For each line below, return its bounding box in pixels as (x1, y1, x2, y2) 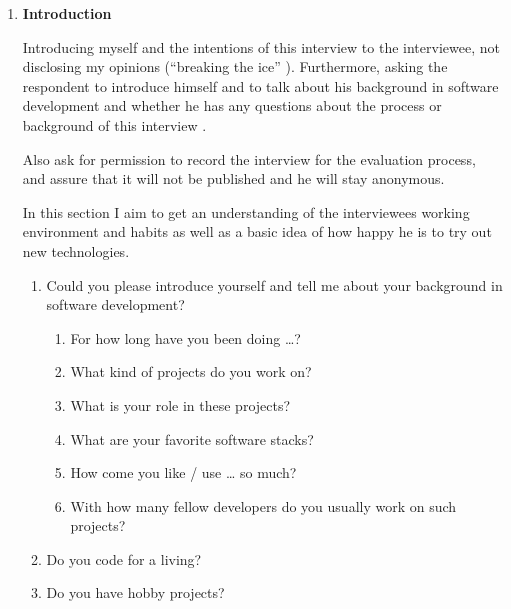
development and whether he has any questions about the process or (22, 95, 442, 116)
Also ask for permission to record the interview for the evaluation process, (22, 148, 476, 169)
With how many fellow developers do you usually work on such (70, 495, 457, 516)
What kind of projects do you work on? (70, 361, 312, 382)
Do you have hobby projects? (46, 582, 225, 603)
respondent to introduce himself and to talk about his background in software (22, 75, 499, 96)
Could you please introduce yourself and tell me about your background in (46, 274, 503, 295)
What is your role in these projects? (70, 394, 291, 415)
